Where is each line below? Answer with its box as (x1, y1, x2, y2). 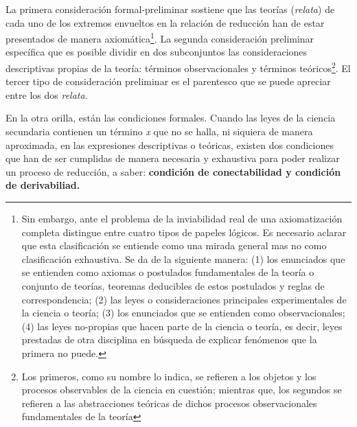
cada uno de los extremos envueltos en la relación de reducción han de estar (5, 15, 325, 30)
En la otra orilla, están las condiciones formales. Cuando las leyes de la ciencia (5, 111, 336, 125)
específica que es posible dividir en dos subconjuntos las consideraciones (5, 45, 308, 59)
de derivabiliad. (5, 178, 80, 192)
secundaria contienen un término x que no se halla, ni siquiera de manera (5, 124, 313, 139)
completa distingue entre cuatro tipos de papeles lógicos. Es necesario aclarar (21, 224, 347, 239)
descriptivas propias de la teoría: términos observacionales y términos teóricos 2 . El (5, 59, 351, 75)
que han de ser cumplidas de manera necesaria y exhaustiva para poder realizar (5, 151, 340, 165)
